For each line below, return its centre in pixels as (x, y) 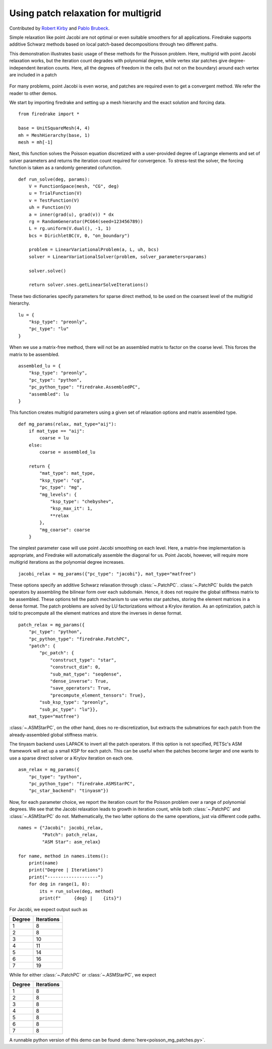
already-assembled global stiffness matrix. (54, 734)
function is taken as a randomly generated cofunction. (65, 168)
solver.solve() (47, 271)
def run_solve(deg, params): (54, 179)
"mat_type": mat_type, (67, 473)
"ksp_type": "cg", (62, 480)
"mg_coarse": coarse (65, 530)
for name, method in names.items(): (63, 856)
